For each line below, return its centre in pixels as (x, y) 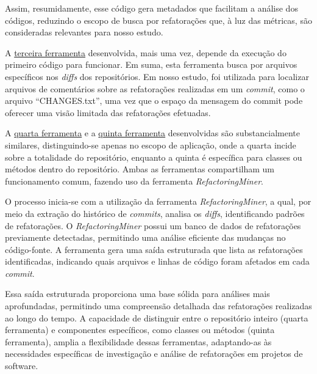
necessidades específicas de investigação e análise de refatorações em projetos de (154, 354)
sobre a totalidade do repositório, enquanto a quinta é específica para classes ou (154, 157)
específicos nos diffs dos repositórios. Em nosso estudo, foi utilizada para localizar (157, 76)
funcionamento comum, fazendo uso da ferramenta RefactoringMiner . (134, 181)
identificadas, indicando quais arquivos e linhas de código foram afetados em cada (157, 261)
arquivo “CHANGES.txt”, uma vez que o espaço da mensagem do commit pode (154, 101)
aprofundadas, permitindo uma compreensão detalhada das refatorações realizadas (158, 306)
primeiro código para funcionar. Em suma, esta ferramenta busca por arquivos (151, 64)
